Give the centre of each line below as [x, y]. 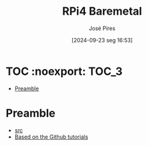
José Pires [102, 28]
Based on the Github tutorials [51, 137]
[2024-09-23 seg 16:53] [102, 40]
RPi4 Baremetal [102, 11]
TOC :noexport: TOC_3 [64, 71]
